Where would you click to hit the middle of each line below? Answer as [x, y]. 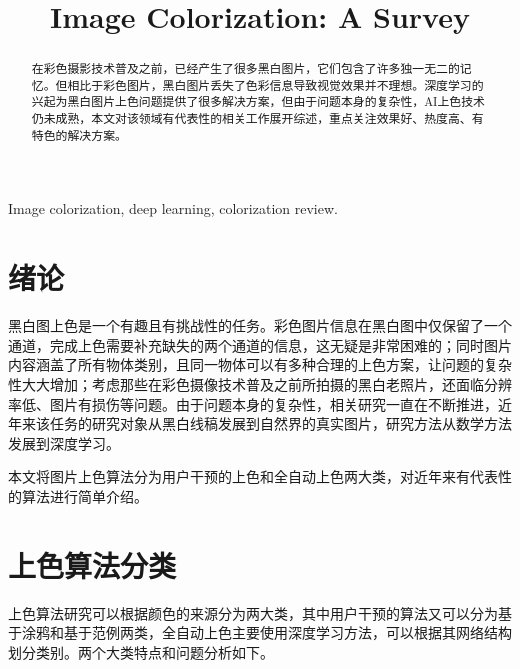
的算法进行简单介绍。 [78, 495]
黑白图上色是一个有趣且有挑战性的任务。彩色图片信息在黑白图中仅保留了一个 [260, 325]
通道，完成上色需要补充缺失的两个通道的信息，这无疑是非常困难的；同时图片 [260, 344]
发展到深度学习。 [64, 442]
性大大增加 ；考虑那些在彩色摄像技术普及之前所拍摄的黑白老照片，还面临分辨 [260, 383]
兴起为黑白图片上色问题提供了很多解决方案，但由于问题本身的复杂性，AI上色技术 [258, 101]
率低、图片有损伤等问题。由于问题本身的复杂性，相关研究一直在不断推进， [253, 403]
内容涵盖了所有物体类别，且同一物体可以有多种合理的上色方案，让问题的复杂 [260, 364]
